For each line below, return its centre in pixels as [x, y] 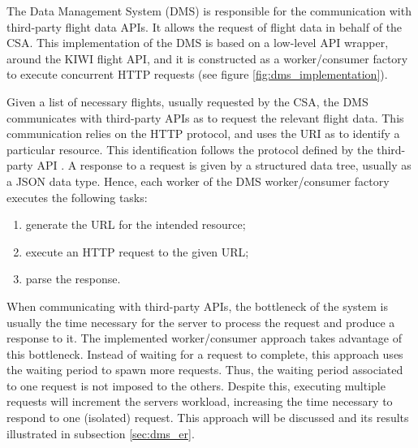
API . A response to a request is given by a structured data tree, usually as [224, 165]
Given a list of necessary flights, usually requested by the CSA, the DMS [187, 101]
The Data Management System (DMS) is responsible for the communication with [209, 11]
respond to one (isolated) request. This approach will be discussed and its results [208, 418]
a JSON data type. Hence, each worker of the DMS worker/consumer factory [198, 181]
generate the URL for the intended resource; [136, 224]
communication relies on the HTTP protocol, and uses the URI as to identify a [203, 134]
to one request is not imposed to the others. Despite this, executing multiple [196, 385]
